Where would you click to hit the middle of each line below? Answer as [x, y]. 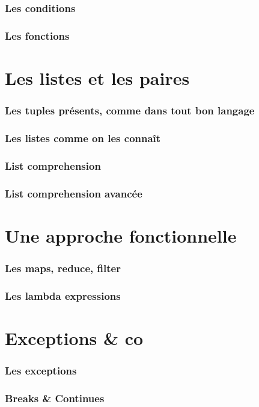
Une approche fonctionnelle [121, 235]
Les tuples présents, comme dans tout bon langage [130, 110]
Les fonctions [37, 35]
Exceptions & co [74, 337]
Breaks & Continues [55, 398]
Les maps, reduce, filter [63, 268]
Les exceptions [41, 370]
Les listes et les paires [97, 77]
